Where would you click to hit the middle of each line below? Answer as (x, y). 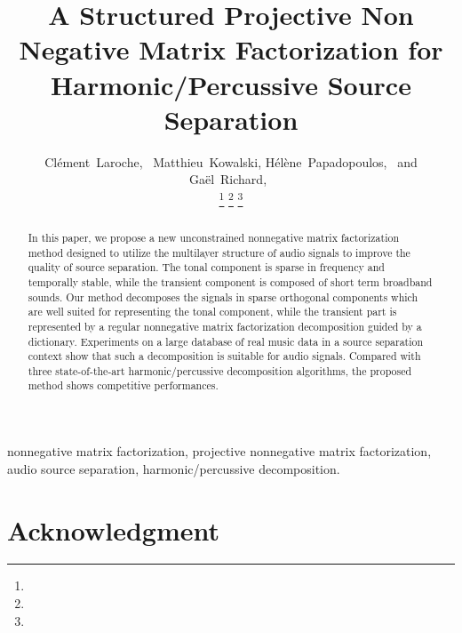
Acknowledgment (113, 529)
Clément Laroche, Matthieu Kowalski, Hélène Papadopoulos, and (231, 161)
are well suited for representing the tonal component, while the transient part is (212, 312)
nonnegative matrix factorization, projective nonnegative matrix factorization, (219, 451)
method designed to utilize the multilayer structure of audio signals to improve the (219, 252)
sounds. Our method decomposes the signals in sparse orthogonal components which (223, 296)
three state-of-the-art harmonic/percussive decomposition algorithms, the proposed (220, 370)
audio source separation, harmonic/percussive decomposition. (174, 468)
